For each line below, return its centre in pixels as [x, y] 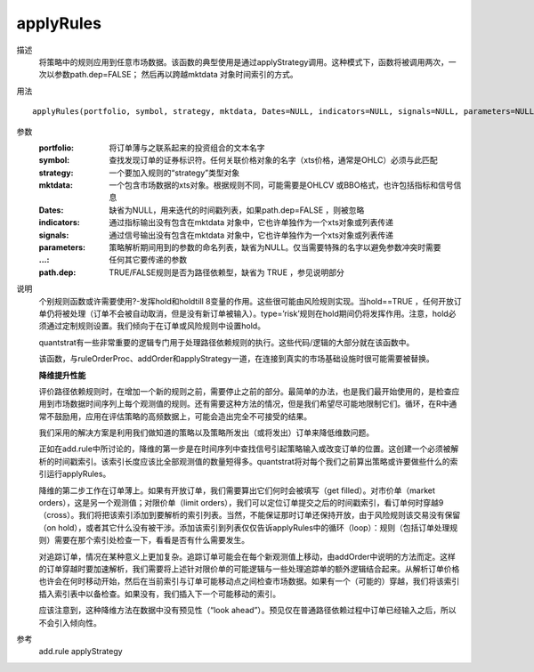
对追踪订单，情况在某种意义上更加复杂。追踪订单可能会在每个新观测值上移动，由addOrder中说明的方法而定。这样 [247, 556]
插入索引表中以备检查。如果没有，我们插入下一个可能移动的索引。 [159, 594]
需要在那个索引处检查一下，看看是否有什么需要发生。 [151, 540]
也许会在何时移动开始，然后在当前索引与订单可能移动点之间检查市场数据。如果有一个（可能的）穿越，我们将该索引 [249, 581]
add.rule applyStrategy [81, 652]
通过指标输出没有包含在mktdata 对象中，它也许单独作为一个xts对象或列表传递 [251, 223]
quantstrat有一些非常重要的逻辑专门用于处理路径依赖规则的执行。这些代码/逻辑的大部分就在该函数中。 [227, 342]
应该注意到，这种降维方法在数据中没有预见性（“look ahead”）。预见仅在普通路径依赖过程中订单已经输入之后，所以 [248, 611]
